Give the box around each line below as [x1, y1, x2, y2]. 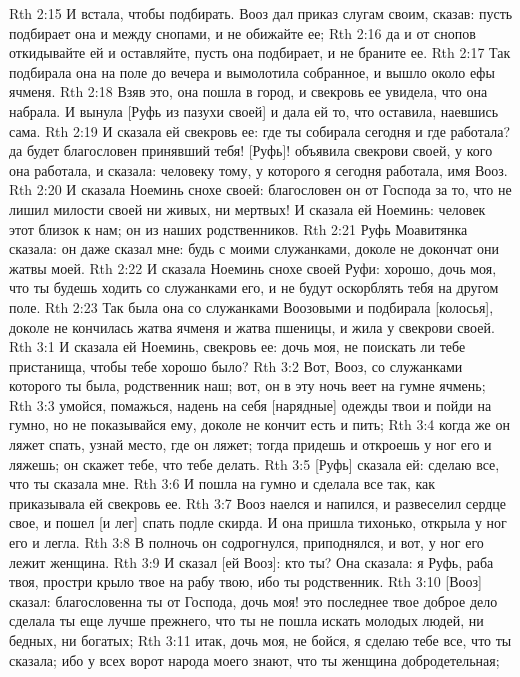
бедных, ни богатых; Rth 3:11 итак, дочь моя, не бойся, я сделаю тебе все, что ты [9, 630, 512, 650]
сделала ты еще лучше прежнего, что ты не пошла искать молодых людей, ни [9, 610, 484, 631]
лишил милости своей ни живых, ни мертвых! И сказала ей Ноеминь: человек [9, 198, 486, 219]
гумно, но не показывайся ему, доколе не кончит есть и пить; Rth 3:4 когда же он [9, 414, 510, 435]
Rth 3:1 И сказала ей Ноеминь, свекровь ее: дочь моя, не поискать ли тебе [9, 336, 466, 357]
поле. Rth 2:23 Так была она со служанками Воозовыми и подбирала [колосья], [9, 296, 494, 317]
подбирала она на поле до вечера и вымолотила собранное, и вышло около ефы [9, 61, 495, 82]
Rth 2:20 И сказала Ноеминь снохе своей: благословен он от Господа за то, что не [9, 179, 512, 200]
